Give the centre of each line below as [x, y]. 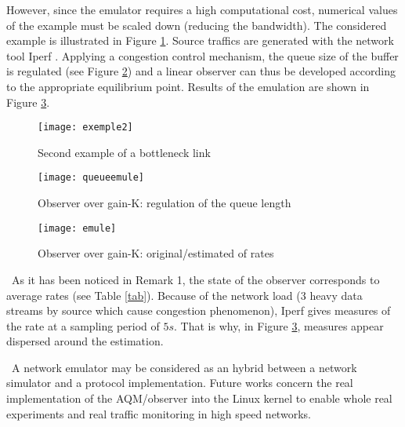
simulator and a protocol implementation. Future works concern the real [180, 383]
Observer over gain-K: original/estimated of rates [156, 253]
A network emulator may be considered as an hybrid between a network [184, 367]
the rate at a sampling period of [83, 325]
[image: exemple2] [85, 128]
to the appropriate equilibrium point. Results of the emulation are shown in [188, 86]
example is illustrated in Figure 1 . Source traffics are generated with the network [200, 40]
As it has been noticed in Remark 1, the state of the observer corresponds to [195, 279]
